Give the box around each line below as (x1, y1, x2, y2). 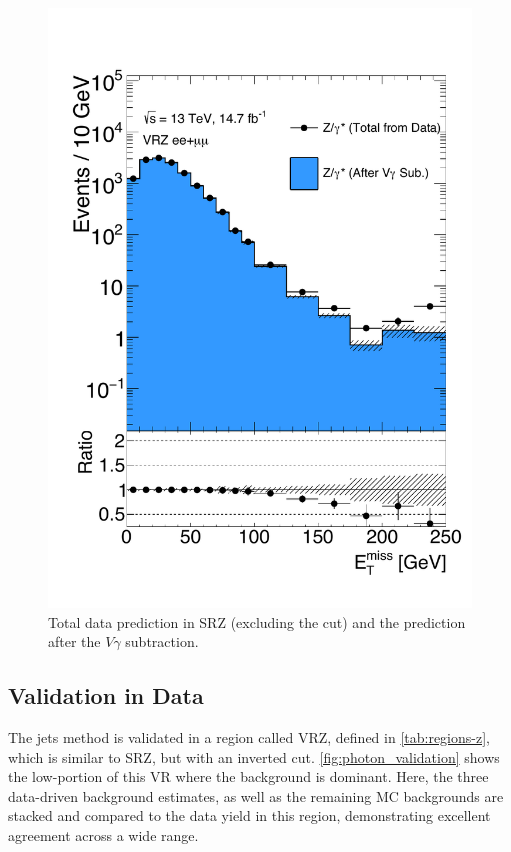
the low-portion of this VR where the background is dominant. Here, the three (8, 766, 489, 787)
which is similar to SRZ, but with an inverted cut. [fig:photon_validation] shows (8, 746, 500, 767)
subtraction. (125, 631, 199, 652)
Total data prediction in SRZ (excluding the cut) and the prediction (48, 611, 466, 632)
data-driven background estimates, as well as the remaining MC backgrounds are (8, 785, 504, 806)
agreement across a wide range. (8, 824, 199, 845)
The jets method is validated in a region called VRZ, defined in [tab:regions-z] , (8, 726, 490, 747)
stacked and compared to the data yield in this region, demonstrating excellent (8, 805, 491, 826)
